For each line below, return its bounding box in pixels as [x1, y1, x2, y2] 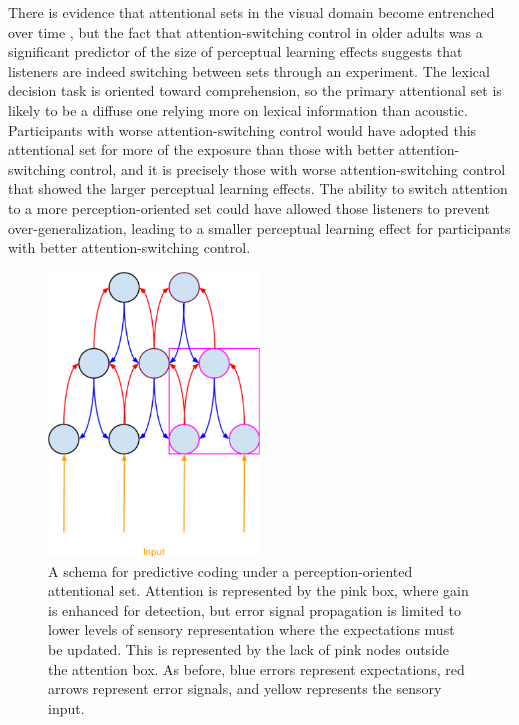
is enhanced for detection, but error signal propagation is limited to [48, 599, 462, 620]
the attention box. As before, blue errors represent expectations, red [48, 658, 465, 679]
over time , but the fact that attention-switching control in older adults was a [8, 21, 483, 42]
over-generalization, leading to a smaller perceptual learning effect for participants [8, 217, 511, 238]
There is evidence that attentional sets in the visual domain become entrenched [8, 2, 495, 22]
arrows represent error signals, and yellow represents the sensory [48, 678, 442, 699]
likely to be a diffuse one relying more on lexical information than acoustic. [8, 99, 468, 120]
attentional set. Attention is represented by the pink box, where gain [48, 580, 469, 601]
